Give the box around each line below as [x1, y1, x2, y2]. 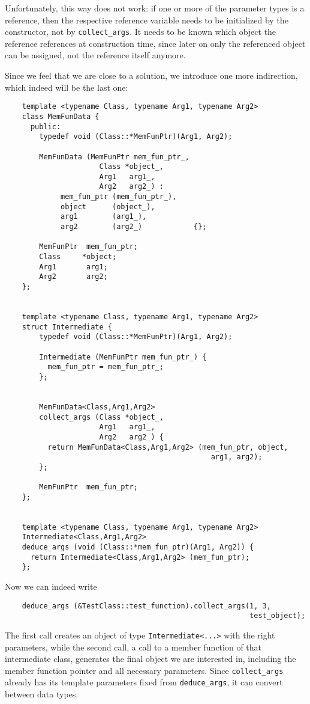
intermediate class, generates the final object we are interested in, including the [5, 652, 296, 665]
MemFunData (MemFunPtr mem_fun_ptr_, [39, 152, 189, 161]
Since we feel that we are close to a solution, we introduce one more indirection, [5, 69, 298, 82]
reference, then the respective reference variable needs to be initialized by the [5, 13, 288, 26]
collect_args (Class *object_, [39, 412, 164, 421]
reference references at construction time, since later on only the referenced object [5, 37, 306, 49]
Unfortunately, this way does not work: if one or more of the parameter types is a [5, 2, 305, 14]
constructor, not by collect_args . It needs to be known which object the [5, 25, 276, 38]
